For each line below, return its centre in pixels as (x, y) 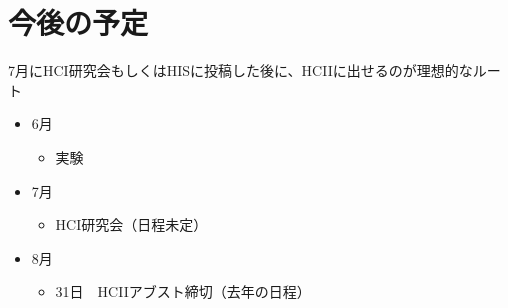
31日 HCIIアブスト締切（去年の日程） (183, 291)
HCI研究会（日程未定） (131, 224)
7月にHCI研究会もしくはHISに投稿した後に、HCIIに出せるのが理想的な (240, 70)
